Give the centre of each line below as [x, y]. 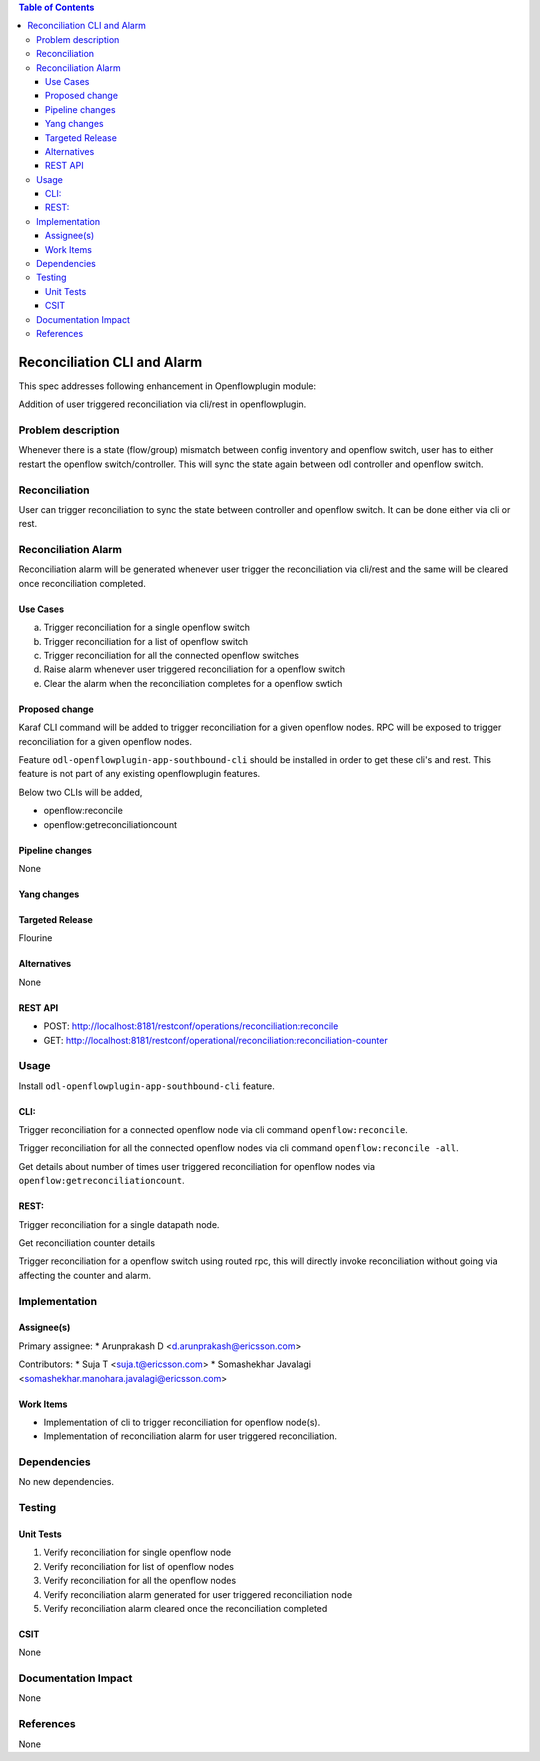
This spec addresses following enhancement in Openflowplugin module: [167, 386]
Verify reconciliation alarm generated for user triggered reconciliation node [198, 1594]
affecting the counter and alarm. [85, 1275]
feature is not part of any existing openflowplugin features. [139, 774]
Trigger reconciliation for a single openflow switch [146, 627]
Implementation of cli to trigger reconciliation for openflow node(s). [182, 1422]
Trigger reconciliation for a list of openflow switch [146, 641]
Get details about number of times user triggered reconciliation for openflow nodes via [196, 1166]
